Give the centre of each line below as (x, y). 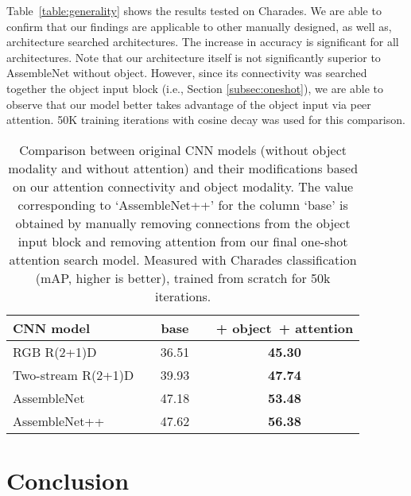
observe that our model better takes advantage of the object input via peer (189, 104)
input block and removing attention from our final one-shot (183, 241)
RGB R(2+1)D (55, 351)
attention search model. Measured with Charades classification (183, 259)
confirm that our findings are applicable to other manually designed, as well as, (199, 26)
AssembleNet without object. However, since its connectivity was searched (187, 73)
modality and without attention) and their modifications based (183, 168)
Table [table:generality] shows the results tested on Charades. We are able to (194, 10)
